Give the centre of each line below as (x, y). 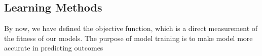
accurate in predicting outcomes (54, 48)
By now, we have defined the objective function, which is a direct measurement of (131, 28)
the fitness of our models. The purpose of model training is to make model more (128, 38)
